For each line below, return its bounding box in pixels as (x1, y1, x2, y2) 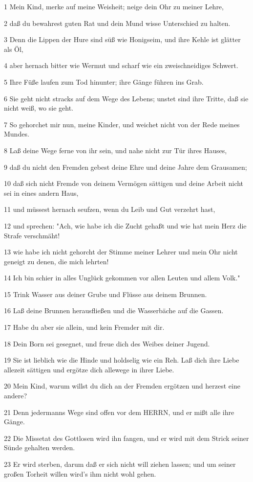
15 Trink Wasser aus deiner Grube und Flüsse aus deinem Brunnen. (4, 289, 207, 299)
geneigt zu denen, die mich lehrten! (4, 256, 109, 266)
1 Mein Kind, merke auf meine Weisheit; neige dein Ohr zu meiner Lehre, (4, 1, 224, 11)
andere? (4, 390, 27, 401)
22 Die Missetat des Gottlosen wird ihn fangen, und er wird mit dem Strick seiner (4, 433, 249, 443)
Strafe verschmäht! (4, 230, 60, 240)
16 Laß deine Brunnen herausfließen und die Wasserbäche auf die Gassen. (4, 305, 224, 316)
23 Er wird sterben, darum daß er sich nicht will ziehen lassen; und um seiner (4, 459, 236, 469)
